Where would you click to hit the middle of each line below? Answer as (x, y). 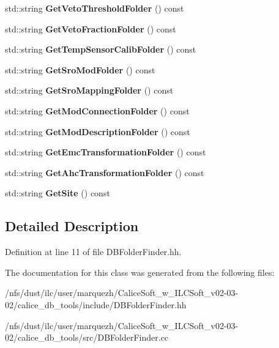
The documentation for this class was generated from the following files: (140, 272)
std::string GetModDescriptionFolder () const (98, 131)
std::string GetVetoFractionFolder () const (91, 28)
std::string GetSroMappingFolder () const (89, 90)
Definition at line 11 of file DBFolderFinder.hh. (93, 252)
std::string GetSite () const (58, 193)
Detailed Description (72, 226)
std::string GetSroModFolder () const (80, 69)
